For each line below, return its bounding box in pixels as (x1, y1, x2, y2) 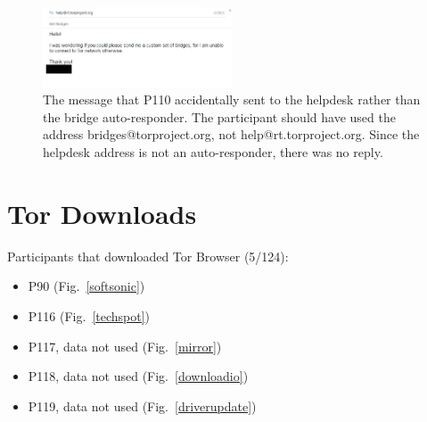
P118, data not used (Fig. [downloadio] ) (28, 367, 249, 385)
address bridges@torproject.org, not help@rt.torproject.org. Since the (43, 125, 420, 144)
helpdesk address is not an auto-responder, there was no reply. (43, 143, 383, 161)
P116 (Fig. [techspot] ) (28, 306, 151, 325)
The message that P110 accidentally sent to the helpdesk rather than (43, 90, 421, 109)
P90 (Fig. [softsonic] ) (28, 277, 145, 295)
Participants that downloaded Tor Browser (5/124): (7, 246, 289, 265)
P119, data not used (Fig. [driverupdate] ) (28, 396, 257, 415)
